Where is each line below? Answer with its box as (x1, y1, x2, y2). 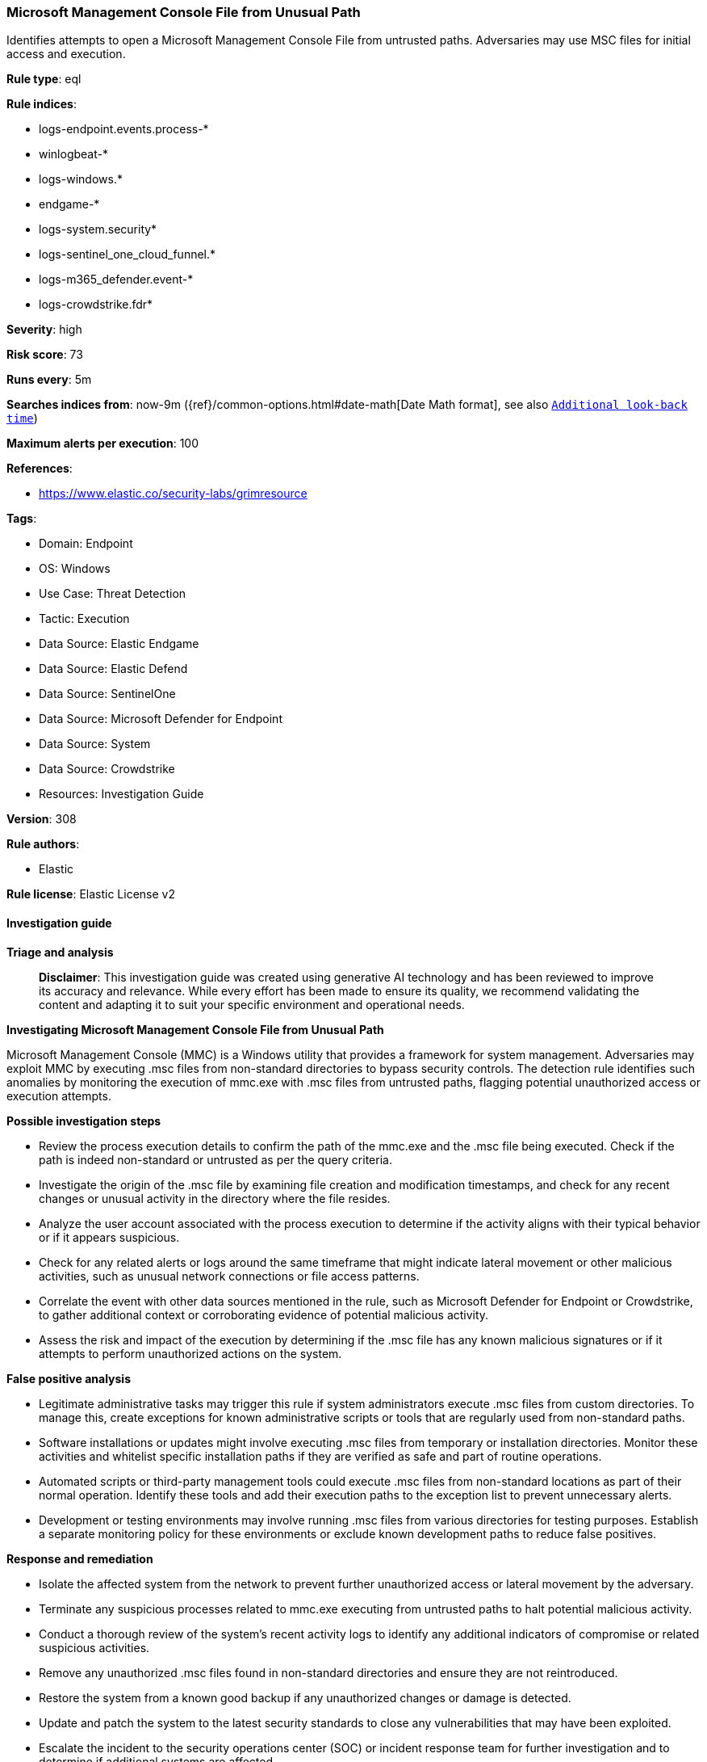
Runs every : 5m (6, 372, 92, 387)
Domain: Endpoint (39, 536, 133, 551)
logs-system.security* (39, 222, 157, 237)
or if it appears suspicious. (39, 1230, 180, 1244)
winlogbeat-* (39, 147, 108, 162)
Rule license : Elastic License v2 (6, 887, 175, 902)
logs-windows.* (39, 172, 123, 187)
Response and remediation (6, 1551, 153, 1566)
